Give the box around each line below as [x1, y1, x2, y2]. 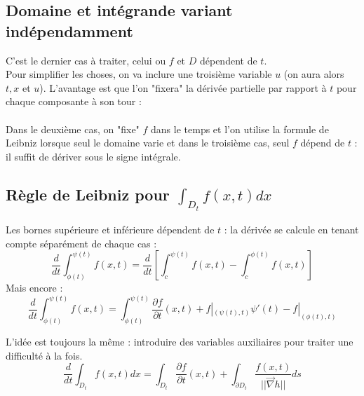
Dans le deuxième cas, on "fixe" [6, 121, 140, 136]
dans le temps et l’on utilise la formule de [151, 121, 329, 136]
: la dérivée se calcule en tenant [224, 221, 359, 236]
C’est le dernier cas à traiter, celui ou [6, 53, 166, 67]
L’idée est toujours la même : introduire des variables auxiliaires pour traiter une [6, 334, 353, 348]
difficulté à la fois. [6, 348, 83, 362]
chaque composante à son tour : [6, 94, 142, 109]
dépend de [300, 135, 345, 150]
